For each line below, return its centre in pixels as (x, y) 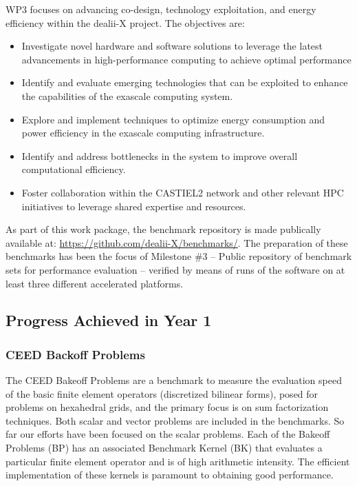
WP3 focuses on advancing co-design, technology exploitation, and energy (161, 9)
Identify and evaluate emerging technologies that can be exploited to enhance (185, 82)
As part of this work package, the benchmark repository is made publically (163, 229)
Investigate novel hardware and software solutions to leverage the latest (172, 46)
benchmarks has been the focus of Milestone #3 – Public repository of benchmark (179, 256)
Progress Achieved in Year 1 (109, 320)
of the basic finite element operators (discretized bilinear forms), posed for (162, 393)
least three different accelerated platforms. (95, 283)
